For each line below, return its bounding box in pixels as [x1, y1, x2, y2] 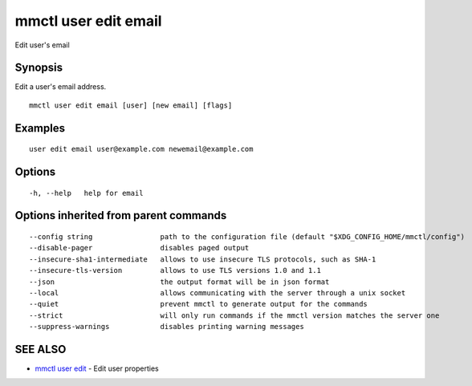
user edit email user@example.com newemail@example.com [29, 144, 254, 154]
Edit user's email [14, 40, 70, 50]
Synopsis [14, 61, 63, 75]
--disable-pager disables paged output [29, 243, 250, 253]
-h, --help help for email [29, 189, 144, 197]
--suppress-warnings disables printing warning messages [29, 322, 304, 331]
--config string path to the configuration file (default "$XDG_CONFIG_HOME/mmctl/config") [29, 233, 466, 242]
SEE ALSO [14, 343, 67, 356]
